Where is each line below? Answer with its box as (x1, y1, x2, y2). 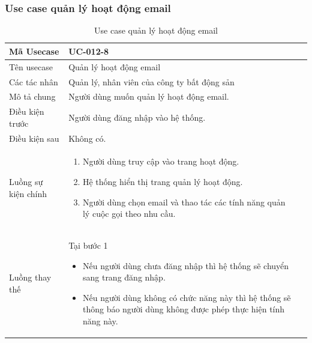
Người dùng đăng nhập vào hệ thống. (68, 111, 206, 123)
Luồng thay (9, 271, 52, 284)
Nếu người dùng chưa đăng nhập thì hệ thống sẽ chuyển (82, 259, 289, 272)
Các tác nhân (9, 75, 58, 88)
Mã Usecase (9, 44, 59, 57)
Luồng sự (9, 175, 43, 188)
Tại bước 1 (68, 239, 108, 252)
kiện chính (9, 187, 47, 199)
